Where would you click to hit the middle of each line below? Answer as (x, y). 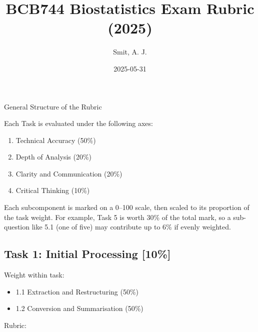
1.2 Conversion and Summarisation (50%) (79, 308)
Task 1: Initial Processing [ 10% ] (87, 254)
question (17, 227)
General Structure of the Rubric (53, 106)
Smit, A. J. (130, 52)
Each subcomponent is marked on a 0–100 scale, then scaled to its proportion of (127, 207)
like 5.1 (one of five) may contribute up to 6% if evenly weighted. (131, 227)
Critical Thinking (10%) (53, 190)
